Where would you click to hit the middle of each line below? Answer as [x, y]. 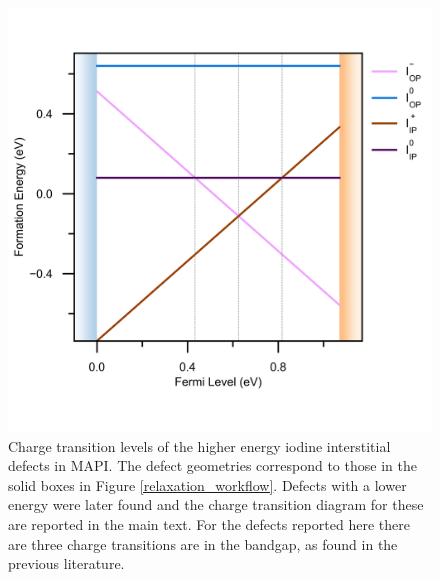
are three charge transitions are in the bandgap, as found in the [203, 543]
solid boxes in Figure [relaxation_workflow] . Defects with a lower [207, 484]
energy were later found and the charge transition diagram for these [216, 504]
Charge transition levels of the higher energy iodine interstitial [199, 445]
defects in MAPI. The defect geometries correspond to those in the [212, 465]
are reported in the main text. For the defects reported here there [209, 523]
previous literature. [66, 563]
